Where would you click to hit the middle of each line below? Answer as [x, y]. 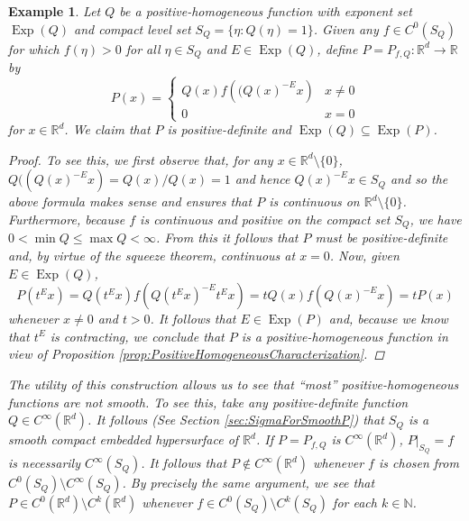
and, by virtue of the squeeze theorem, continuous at [152, 256]
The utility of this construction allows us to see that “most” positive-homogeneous [234, 384]
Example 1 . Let [55, 11]
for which [34, 48]
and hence [262, 179]
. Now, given [364, 256]
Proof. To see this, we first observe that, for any [141, 159]
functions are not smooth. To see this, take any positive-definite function [208, 402]
